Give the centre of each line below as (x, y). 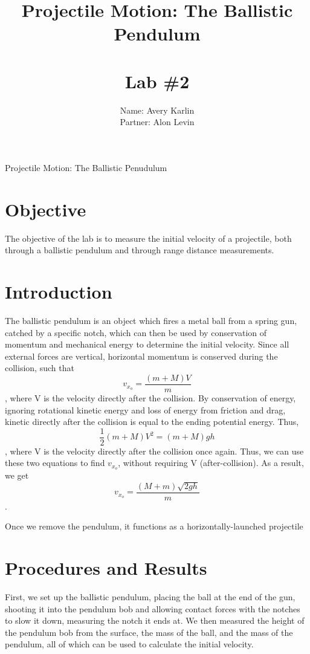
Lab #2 (157, 81)
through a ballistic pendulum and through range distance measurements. (140, 250)
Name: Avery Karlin (157, 110)
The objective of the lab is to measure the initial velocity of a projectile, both (148, 238)
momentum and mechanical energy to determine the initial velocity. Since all (147, 344)
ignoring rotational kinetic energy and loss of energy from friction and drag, (145, 410)
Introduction (59, 291)
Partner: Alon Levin (157, 122)
